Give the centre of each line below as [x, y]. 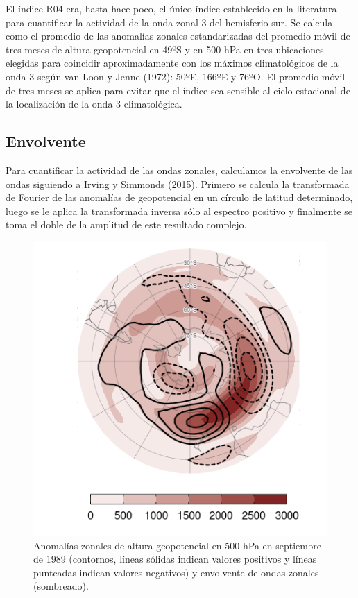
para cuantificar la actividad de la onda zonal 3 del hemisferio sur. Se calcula [169, 22]
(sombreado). [61, 586]
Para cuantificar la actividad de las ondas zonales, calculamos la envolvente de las [179, 170]
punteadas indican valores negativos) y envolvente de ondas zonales [176, 572]
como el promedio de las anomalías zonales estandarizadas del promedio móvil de [178, 36]
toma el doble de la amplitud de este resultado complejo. [126, 224]
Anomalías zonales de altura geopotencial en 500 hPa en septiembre [178, 545]
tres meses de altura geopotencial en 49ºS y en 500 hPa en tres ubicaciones [165, 49]
